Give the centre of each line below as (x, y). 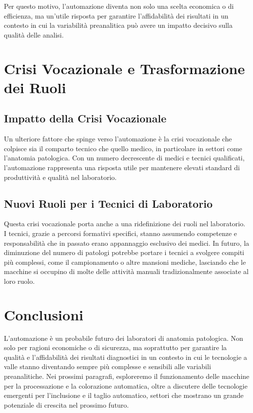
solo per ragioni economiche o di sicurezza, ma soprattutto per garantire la (116, 347)
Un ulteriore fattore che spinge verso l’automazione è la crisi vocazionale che (118, 139)
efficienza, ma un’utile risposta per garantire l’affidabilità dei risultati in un (116, 15)
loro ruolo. (19, 281)
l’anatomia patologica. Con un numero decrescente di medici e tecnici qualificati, (124, 158)
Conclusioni (44, 314)
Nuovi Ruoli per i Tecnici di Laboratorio (108, 203)
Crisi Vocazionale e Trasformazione (125, 68)
